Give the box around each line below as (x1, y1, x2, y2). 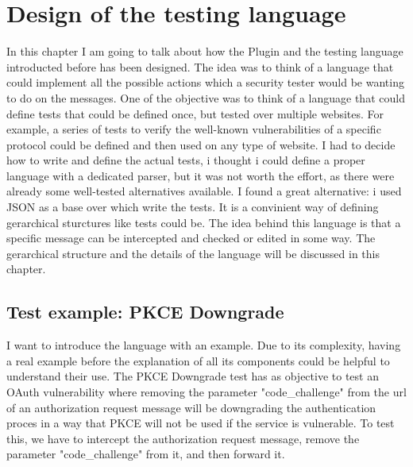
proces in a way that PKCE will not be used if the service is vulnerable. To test (6, 415, 395, 431)
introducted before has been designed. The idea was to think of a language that (6, 58, 394, 75)
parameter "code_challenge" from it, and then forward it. (6, 446, 285, 462)
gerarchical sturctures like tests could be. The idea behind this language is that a (6, 214, 401, 230)
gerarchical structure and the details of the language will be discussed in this (6, 245, 380, 261)
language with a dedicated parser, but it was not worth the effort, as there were (6, 167, 395, 183)
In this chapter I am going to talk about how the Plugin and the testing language (6, 43, 403, 60)
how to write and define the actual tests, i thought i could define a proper (6, 152, 365, 168)
